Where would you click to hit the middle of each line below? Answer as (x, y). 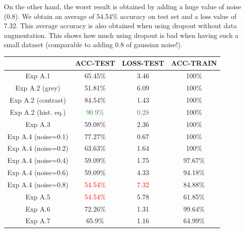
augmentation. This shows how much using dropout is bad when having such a (121, 35)
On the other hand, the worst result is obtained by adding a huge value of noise (123, 6)
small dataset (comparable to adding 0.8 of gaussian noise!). (93, 45)
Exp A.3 (38, 124)
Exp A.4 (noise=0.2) (38, 148)
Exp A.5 (38, 196)
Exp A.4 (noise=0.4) (38, 160)
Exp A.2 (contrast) (38, 100)
